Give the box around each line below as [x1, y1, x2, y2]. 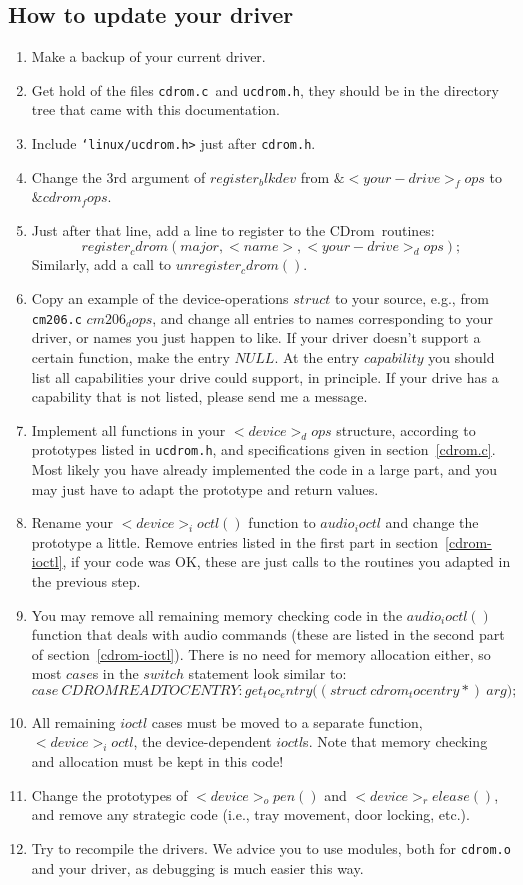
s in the [92, 663, 139, 684]
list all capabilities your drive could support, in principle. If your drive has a [31, 366, 499, 387]
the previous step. [31, 570, 141, 591]
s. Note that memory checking [303, 731, 488, 752]
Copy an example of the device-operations [31, 288, 289, 309]
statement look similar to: [188, 663, 347, 684]
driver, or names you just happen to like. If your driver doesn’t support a [31, 327, 481, 348]
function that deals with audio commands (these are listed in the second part [31, 624, 505, 645]
